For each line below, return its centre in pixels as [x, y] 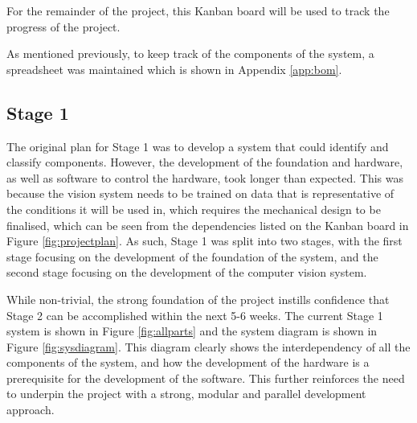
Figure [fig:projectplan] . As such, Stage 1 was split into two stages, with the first [204, 241]
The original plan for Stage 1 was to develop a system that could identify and [198, 146]
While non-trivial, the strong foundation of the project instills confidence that [198, 299]
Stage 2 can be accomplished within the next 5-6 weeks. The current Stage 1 [195, 315]
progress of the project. [63, 26]
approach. [31, 410]
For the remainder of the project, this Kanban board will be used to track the [198, 10]
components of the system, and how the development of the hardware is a [188, 362]
